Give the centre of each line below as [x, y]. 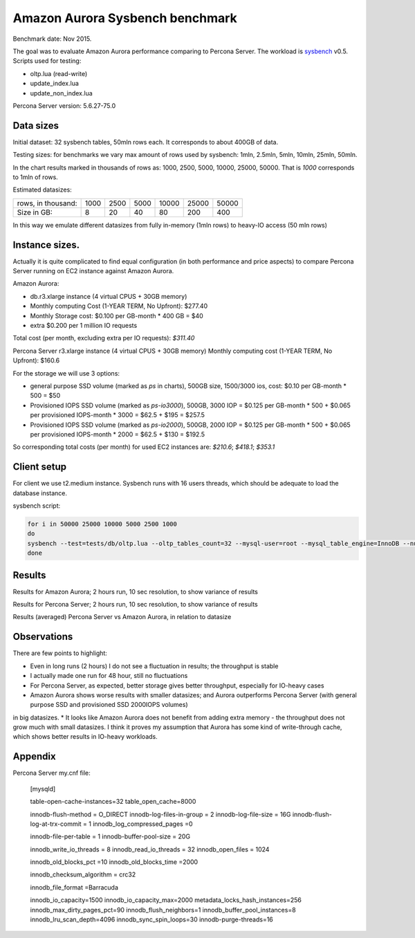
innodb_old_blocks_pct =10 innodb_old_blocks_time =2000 [114, 862]
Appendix [34, 756]
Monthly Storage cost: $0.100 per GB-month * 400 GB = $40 [117, 315]
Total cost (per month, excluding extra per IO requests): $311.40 [104, 338]
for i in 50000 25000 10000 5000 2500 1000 [102, 524]
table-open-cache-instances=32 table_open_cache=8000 [113, 802]
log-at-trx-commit [56, 824]
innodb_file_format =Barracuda [74, 887]
